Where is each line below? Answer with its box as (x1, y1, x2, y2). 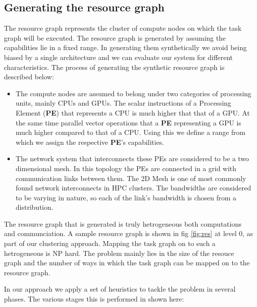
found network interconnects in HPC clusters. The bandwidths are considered (15, 183, 252, 193)
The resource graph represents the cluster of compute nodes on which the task (4, 23, 242, 33)
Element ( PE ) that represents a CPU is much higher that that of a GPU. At (15, 107, 250, 118)
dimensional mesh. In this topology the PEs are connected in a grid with (15, 163, 237, 173)
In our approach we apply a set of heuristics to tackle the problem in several (4, 284, 236, 294)
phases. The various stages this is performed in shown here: (4, 294, 184, 304)
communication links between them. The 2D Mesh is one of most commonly (15, 173, 246, 183)
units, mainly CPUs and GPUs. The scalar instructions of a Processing (15, 98, 231, 108)
